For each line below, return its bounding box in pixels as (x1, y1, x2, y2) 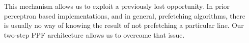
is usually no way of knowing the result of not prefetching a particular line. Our (4, 20, 244, 30)
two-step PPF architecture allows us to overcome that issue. (4, 29, 185, 40)
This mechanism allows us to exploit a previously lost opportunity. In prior (4, 1, 230, 11)
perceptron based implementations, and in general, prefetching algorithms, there (4, 10, 246, 21)
